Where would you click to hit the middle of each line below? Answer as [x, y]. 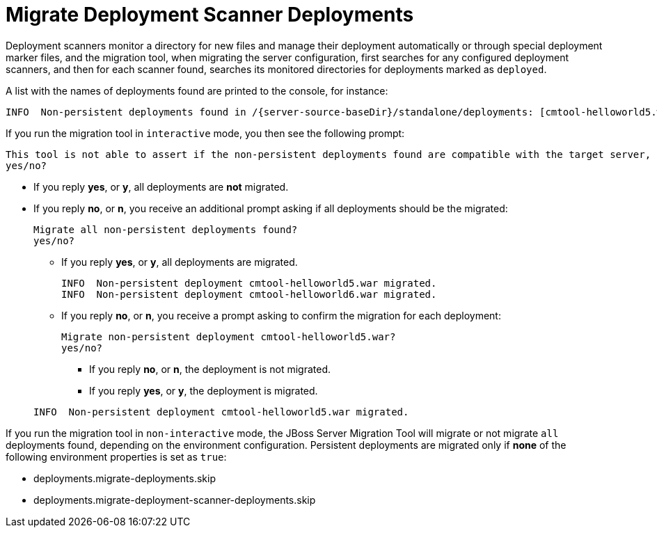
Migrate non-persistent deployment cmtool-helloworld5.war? [229, 336]
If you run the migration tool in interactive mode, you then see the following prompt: [205, 133]
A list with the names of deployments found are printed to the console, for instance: [197, 90]
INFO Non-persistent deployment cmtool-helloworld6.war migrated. [249, 294]
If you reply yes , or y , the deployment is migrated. [204, 390]
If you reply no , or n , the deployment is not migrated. [210, 369]
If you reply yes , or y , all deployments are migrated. [180, 262]
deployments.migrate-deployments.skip [125, 478]
